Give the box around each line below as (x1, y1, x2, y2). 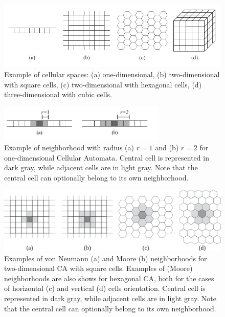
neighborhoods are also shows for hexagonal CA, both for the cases (4, 273, 214, 283)
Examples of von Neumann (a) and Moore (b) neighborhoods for (4, 253, 207, 263)
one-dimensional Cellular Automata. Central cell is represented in (4, 152, 209, 163)
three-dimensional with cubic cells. (4, 89, 112, 100)
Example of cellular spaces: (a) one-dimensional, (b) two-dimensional (4, 69, 220, 80)
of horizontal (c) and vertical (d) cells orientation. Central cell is (4, 283, 206, 293)
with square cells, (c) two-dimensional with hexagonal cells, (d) (4, 79, 202, 89)
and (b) (155, 142, 179, 153)
